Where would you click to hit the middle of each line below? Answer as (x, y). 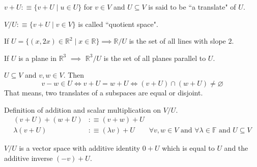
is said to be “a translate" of (192, 7)
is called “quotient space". (118, 24)
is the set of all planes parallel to (155, 58)
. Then (74, 75)
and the (236, 148)
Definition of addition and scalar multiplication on (82, 109)
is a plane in (37, 58)
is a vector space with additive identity (80, 148)
